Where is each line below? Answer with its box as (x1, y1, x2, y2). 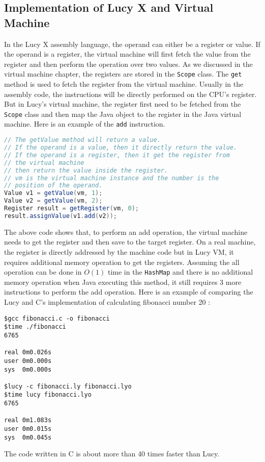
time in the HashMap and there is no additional (107, 266, 253, 277)
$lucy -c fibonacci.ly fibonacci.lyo (4, 382, 132, 390)
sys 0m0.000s (4, 366, 52, 373)
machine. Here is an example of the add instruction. (4, 118, 165, 129)
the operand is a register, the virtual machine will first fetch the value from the (4, 48, 251, 59)
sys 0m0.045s (4, 433, 52, 441)
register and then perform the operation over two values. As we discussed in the (4, 58, 253, 69)
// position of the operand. (4, 182, 103, 189)
